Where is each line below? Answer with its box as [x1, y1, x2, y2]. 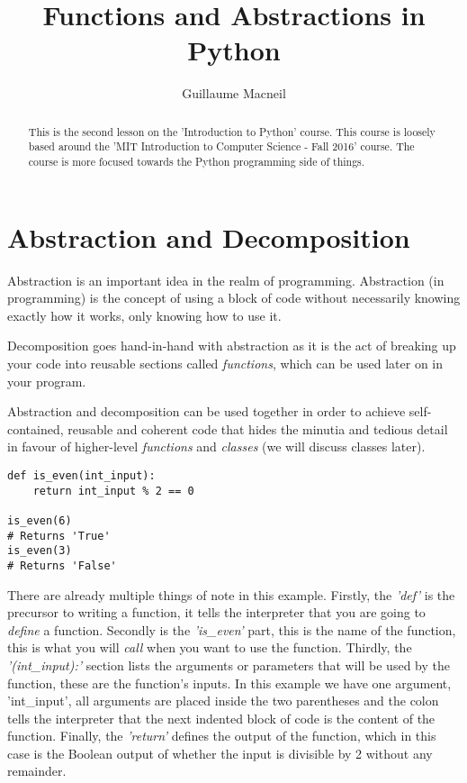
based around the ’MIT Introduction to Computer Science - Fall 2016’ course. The [28, 139, 415, 154]
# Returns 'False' [7, 559, 117, 572]
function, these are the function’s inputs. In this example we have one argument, [7, 673, 452, 692]
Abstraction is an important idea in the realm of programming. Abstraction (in [7, 270, 445, 289]
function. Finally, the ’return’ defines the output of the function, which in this [7, 726, 436, 745]
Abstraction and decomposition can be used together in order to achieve [7, 402, 406, 421]
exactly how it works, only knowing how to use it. [7, 305, 282, 324]
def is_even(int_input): [7, 469, 156, 482]
